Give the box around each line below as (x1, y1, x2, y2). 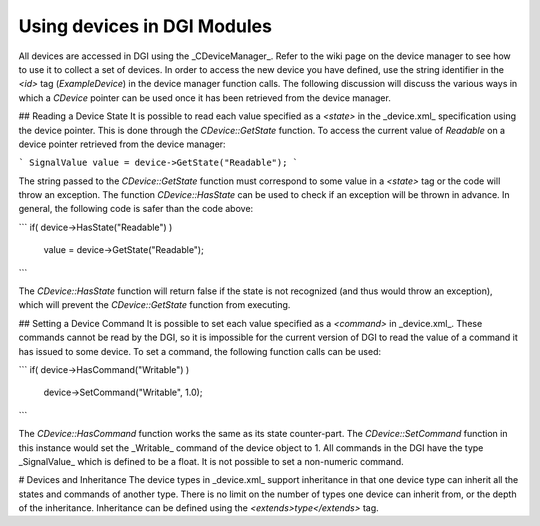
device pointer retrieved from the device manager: (18, 138, 226, 150)
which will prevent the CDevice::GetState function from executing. (18, 299, 291, 311)
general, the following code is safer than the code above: (18, 203, 254, 215)
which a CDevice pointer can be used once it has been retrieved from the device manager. (18, 91, 392, 104)
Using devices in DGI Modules (18, 15, 272, 37)
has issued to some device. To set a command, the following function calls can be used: (18, 345, 382, 357)
